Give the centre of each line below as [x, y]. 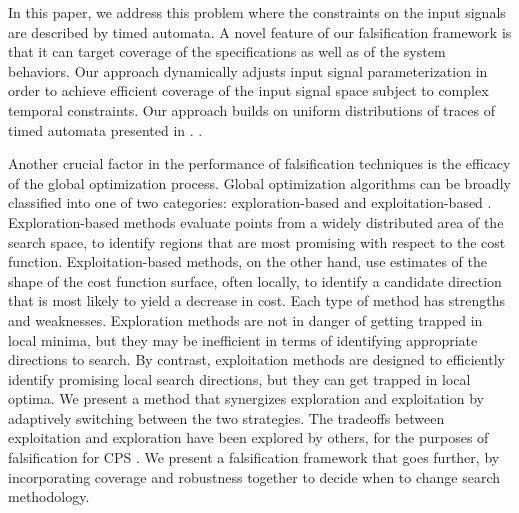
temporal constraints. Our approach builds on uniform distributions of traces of [251, 109]
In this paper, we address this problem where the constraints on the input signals [257, 12]
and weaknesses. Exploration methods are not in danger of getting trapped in [245, 319]
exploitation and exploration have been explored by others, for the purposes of [248, 437]
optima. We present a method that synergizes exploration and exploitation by [246, 398]
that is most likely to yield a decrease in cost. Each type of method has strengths [256, 300]
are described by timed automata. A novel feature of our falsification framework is [260, 31]
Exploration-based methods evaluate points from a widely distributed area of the [256, 221]
